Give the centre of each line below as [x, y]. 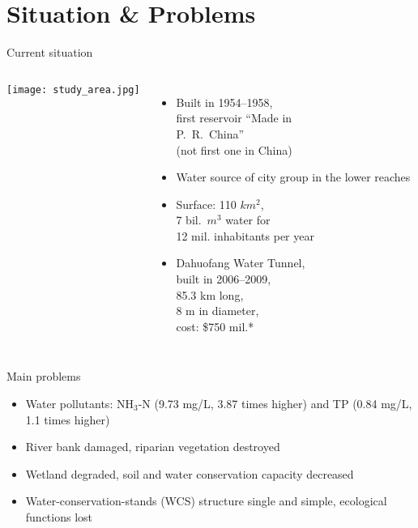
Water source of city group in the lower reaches [293, 177]
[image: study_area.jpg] [73, 89]
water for [248, 220]
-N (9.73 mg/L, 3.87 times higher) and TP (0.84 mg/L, [275, 404]
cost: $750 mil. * [215, 326]
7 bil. [189, 220]
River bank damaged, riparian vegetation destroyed [153, 447]
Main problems [44, 376]
